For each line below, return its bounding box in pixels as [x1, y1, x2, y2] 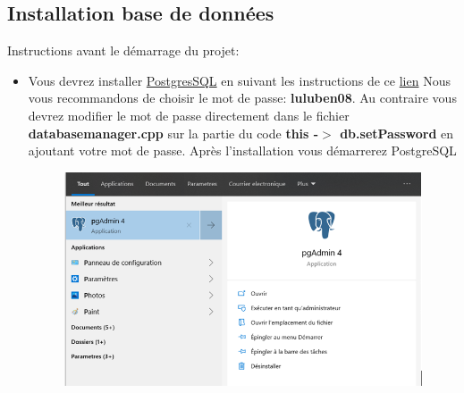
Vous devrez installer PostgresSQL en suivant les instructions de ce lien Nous [28, 71, 451, 89]
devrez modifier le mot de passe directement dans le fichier [28, 105, 350, 124]
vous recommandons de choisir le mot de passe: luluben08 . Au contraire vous [28, 88, 457, 107]
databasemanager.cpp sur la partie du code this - [28, 123, 319, 142]
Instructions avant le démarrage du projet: [7, 41, 240, 60]
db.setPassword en [340, 123, 454, 142]
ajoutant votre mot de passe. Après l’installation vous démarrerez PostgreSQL [28, 141, 457, 160]
